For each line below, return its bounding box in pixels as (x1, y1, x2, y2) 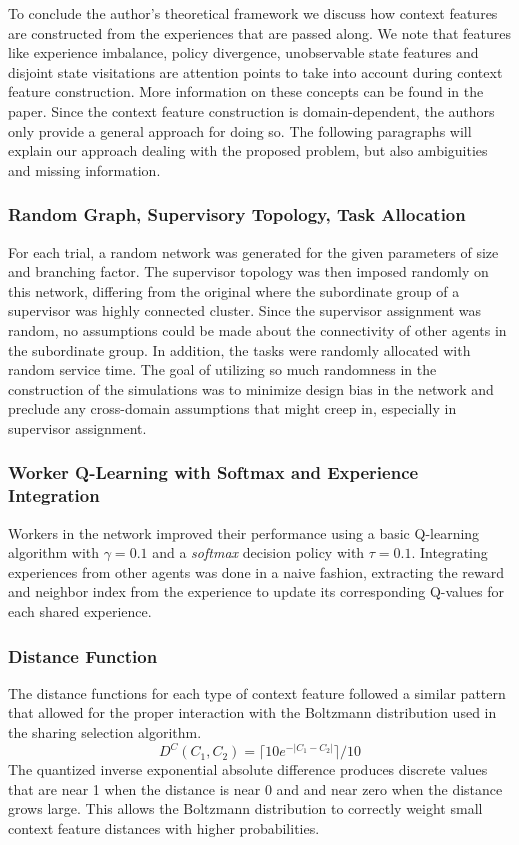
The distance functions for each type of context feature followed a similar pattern (8, 682, 506, 703)
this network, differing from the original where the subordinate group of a (8, 280, 460, 301)
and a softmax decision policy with (152, 542, 365, 563)
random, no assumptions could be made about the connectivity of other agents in (8, 319, 507, 340)
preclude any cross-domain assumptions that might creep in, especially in (8, 398, 457, 419)
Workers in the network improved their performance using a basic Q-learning (8, 522, 480, 543)
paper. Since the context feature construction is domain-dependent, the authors (8, 100, 495, 121)
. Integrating (411, 542, 488, 563)
